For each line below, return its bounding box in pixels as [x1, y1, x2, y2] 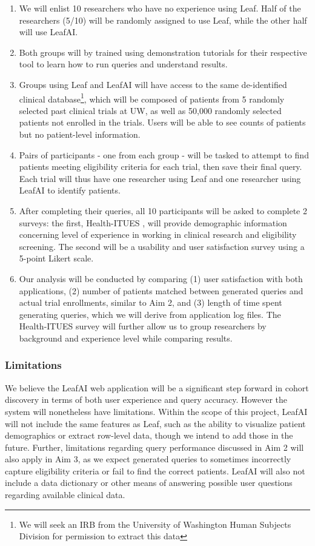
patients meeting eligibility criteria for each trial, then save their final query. [19, 160, 302, 173]
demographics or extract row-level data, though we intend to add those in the [5, 429, 293, 442]
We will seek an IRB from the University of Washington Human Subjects [19, 517, 291, 530]
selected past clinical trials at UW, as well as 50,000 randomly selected [19, 104, 282, 116]
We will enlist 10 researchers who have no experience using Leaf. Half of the [19, 2, 301, 14]
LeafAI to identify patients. [19, 184, 121, 197]
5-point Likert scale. [19, 252, 94, 265]
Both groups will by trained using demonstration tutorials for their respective [19, 45, 307, 58]
